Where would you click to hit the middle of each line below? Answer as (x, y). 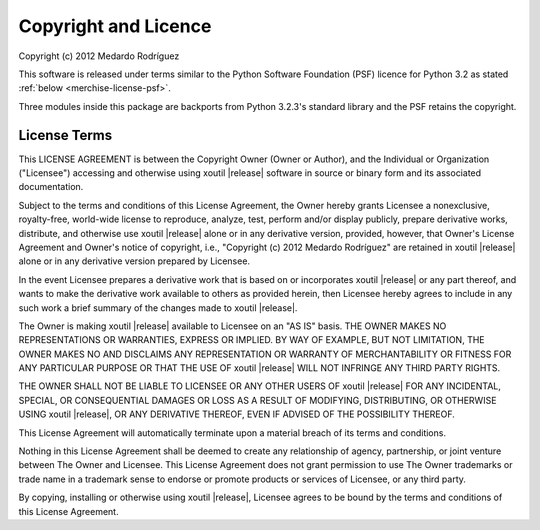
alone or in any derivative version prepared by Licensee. (134, 261)
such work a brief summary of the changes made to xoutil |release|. (158, 307)
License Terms (65, 135)
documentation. (51, 187)
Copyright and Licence (115, 26)
